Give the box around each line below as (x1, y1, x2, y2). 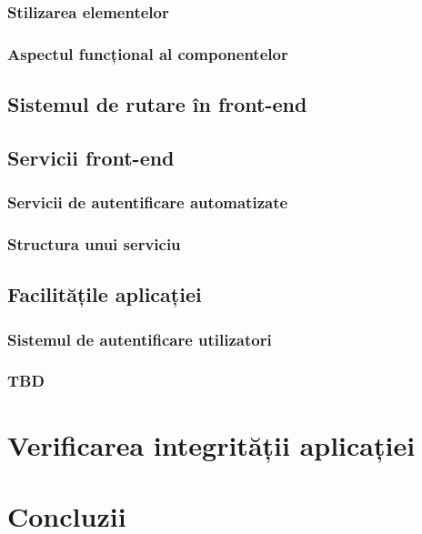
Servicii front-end (7, 143, 175, 171)
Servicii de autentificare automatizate (7, 191, 288, 214)
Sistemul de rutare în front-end (7, 90, 307, 118)
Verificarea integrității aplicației (7, 426, 416, 463)
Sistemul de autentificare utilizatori (7, 327, 272, 350)
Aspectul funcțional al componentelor (7, 42, 288, 65)
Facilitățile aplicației (7, 280, 202, 308)
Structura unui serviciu (7, 233, 181, 256)
